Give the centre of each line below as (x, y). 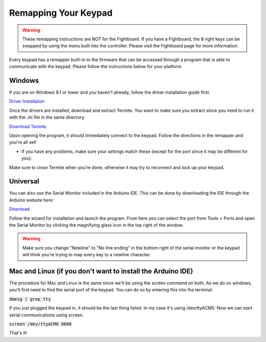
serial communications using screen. (46, 315)
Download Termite (28, 126)
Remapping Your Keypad (61, 13)
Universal (24, 182)
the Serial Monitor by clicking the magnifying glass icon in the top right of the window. (96, 225)
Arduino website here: (32, 200)
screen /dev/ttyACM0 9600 (40, 324)
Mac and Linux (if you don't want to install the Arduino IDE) (101, 271)
